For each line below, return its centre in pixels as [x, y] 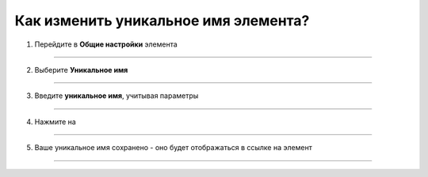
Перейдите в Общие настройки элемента [106, 44]
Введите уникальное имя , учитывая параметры [117, 96]
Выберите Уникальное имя [81, 70]
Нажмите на [55, 122]
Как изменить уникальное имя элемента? [162, 21]
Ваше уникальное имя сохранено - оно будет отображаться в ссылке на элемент [173, 148]
